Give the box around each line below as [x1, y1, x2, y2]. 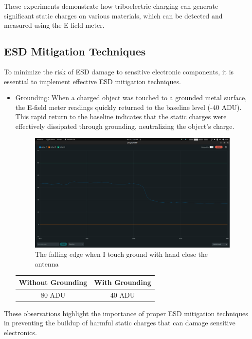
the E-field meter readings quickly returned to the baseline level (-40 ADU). [15, 102, 242, 112]
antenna [35, 258, 59, 268]
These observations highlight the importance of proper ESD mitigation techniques [4, 308, 248, 318]
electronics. [4, 327, 37, 338]
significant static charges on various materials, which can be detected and [4, 10, 223, 20]
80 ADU [40, 289, 66, 300]
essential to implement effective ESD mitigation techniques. [4, 76, 181, 86]
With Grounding [94, 277, 151, 287]
